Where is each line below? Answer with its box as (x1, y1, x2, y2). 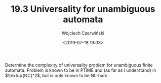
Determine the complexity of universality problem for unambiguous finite (5, 62, 153, 68)
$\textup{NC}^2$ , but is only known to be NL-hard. (5, 72, 109, 78)
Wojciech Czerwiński (61, 30, 105, 36)
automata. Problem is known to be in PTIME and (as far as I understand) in (5, 67, 157, 73)
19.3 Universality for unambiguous (10, 3, 156, 15)
